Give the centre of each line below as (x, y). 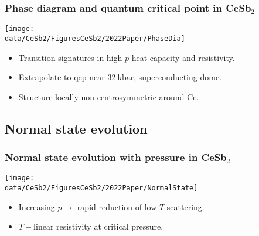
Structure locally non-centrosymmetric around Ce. (109, 96)
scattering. (185, 206)
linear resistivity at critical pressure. (98, 226)
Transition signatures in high (70, 57)
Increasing (37, 206)
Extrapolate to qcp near (62, 77)
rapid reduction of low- (118, 206)
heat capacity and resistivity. (183, 57)
